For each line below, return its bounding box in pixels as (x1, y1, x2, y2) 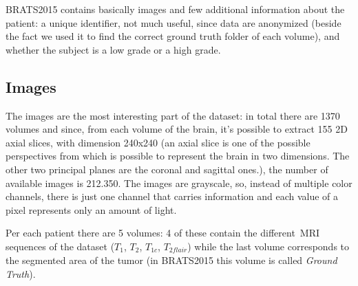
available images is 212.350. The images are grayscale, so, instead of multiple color (6, 175, 352, 190)
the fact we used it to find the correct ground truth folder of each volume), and (6, 29, 340, 43)
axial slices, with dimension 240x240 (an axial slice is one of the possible (6, 135, 310, 149)
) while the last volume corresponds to (187, 239, 350, 253)
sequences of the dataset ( (6, 239, 115, 253)
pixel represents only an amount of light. (6, 202, 177, 217)
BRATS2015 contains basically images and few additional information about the (6, 2, 345, 16)
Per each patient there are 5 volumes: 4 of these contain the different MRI (6, 225, 320, 240)
